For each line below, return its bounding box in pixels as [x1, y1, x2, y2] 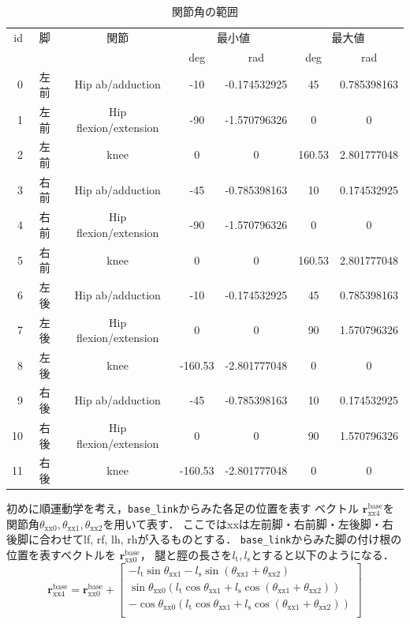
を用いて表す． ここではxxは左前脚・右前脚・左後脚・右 [102, 515, 393, 532]
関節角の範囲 [172, 3, 238, 19]
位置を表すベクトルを [6, 546, 117, 562]
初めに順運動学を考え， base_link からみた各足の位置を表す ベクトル [6, 500, 360, 517]
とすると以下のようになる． [251, 546, 394, 562]
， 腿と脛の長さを [140, 546, 233, 562]
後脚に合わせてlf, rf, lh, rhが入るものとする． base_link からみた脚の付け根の [6, 531, 402, 547]
